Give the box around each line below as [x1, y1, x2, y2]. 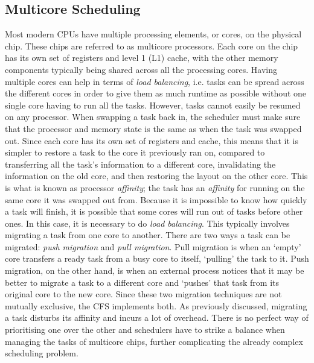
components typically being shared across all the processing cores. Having [5, 63, 278, 75]
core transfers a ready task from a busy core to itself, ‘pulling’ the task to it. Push [5, 252, 309, 265]
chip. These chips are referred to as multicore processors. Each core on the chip [5, 39, 298, 52]
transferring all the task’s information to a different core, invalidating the [5, 157, 276, 170]
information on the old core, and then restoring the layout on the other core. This [5, 169, 308, 182]
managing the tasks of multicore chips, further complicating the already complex [5, 335, 303, 347]
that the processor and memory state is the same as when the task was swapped [5, 122, 302, 134]
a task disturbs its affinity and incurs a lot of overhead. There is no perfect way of [5, 311, 309, 324]
